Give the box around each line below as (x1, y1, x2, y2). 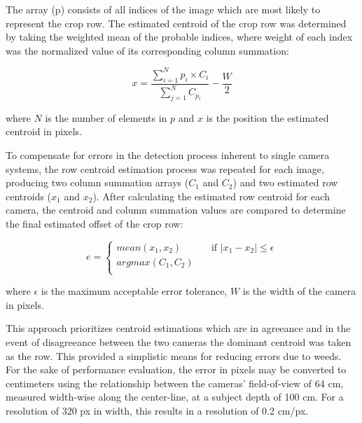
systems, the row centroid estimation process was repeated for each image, (6, 161, 324, 176)
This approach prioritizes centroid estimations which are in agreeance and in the (6, 321, 351, 335)
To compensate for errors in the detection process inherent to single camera (6, 148, 330, 162)
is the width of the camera (242, 284, 356, 298)
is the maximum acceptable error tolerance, (41, 284, 228, 298)
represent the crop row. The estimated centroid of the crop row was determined (6, 15, 347, 30)
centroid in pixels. (6, 124, 83, 139)
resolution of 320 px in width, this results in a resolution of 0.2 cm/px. (6, 403, 309, 417)
